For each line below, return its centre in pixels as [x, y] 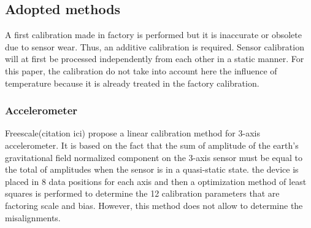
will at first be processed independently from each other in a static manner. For [155, 59]
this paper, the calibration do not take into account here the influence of [141, 70]
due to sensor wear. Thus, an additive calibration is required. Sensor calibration [155, 46]
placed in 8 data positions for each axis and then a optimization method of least [156, 181]
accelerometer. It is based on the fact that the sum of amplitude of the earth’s [152, 145]
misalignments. [33, 217]
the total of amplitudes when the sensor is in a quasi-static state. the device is [152, 169]
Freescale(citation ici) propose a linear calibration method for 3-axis [132, 133]
